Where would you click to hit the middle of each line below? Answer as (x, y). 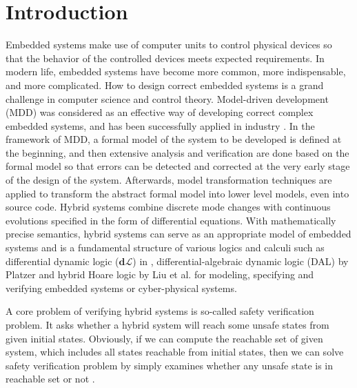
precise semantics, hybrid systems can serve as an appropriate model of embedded (178, 234)
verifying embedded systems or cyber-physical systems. (121, 288)
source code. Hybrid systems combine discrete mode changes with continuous (168, 207)
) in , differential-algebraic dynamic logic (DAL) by (241, 261)
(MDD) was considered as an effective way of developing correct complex (160, 112)
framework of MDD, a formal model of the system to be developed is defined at (174, 139)
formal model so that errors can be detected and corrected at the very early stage (178, 166)
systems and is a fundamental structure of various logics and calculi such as (165, 248)
